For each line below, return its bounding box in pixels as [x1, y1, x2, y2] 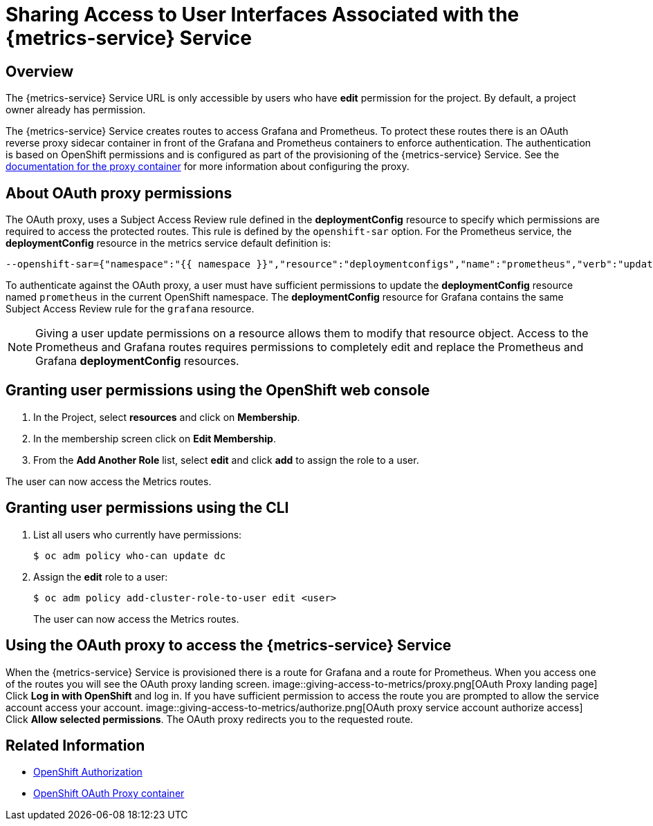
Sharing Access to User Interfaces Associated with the [6, 3, 519, 26]
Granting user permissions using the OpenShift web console [6, 382, 430, 400]
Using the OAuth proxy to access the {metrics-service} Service [6, 637, 452, 655]
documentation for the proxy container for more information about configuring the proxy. [6, 160, 410, 173]
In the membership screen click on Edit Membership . [33, 432, 276, 444]
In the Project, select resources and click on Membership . [33, 411, 300, 423]
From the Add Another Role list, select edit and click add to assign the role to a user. [33, 453, 419, 466]
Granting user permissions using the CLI [6, 499, 289, 517]
